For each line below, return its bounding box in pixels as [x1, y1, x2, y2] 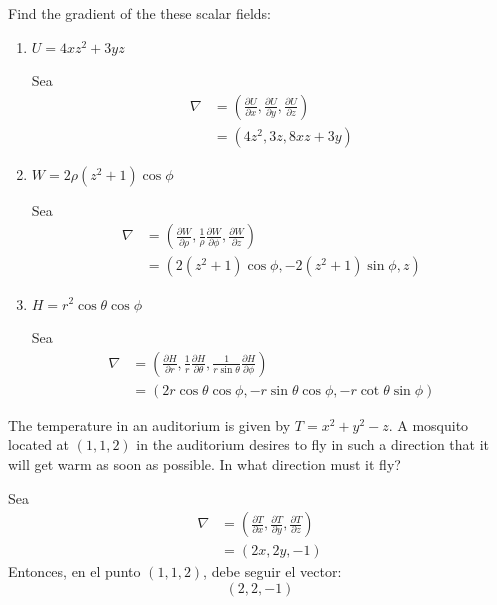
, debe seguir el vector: [203, 561, 342, 582]
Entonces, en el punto [8, 561, 141, 582]
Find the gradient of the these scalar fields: [8, 3, 272, 23]
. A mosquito [388, 414, 469, 435]
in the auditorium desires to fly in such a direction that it [136, 434, 490, 455]
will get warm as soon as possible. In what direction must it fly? [8, 453, 401, 474]
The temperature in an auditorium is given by [8, 414, 291, 435]
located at [8, 434, 70, 455]
